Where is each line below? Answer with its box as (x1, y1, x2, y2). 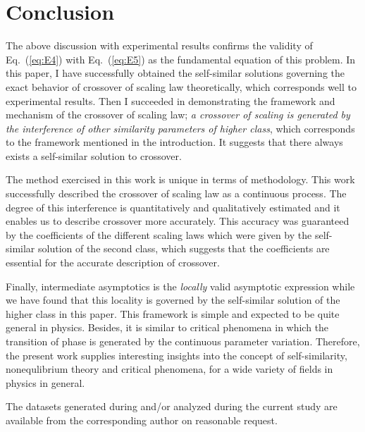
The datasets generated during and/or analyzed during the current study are (6, 399, 338, 414)
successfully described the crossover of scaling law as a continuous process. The (6, 186, 347, 201)
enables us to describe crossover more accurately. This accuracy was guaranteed (6, 214, 349, 228)
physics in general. (6, 375, 85, 390)
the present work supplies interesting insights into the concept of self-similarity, (6, 347, 347, 362)
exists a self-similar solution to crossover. (6, 148, 182, 163)
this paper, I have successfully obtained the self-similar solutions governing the (6, 66, 345, 80)
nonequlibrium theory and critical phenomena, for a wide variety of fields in (6, 362, 333, 376)
